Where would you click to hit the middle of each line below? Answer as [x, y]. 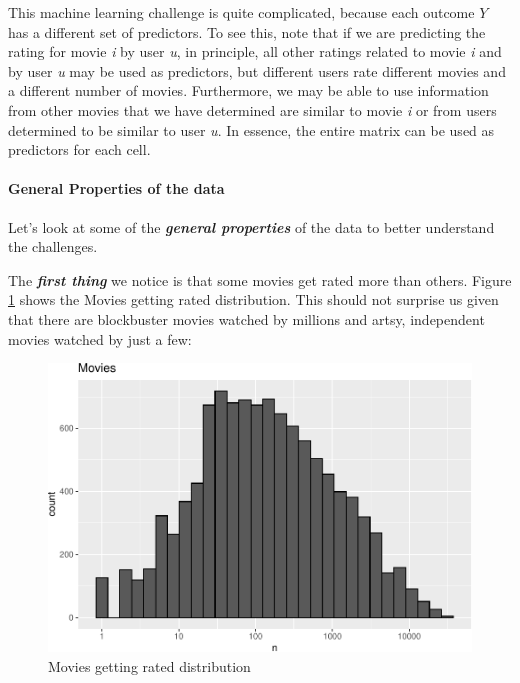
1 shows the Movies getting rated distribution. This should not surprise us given [253, 299]
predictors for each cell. [79, 149]
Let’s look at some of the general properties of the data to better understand [251, 226]
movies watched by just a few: [100, 338]
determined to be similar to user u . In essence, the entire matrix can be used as [251, 129]
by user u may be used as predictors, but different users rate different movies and [257, 70]
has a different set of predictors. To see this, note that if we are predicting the [247, 31]
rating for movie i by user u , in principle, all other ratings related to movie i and [255, 51]
